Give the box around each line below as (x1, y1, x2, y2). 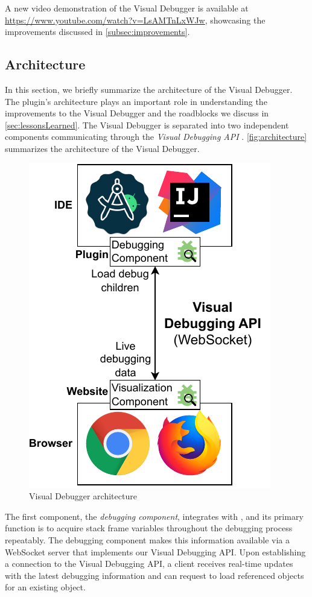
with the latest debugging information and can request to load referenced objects (5, 569, 304, 581)
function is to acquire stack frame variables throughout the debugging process (5, 522, 293, 534)
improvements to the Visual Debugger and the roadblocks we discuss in (5, 107, 269, 119)
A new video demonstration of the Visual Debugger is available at (5, 2, 249, 14)
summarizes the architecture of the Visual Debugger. (5, 142, 200, 154)
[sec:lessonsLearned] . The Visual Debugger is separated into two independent (5, 118, 289, 131)
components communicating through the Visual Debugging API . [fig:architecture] (5, 130, 307, 143)
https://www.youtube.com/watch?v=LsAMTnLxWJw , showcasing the (5, 13, 266, 26)
